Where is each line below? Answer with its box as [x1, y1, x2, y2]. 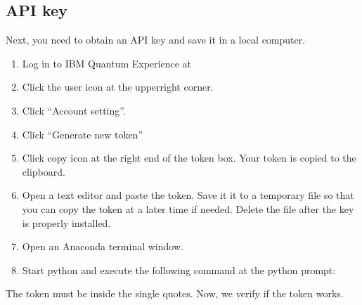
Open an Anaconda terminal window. [22, 239, 183, 254]
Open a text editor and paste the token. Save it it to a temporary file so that [22, 188, 354, 202]
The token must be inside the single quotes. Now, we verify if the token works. [6, 286, 344, 301]
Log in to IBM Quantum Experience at [22, 56, 191, 70]
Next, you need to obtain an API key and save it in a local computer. [6, 32, 306, 47]
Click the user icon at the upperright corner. [22, 79, 214, 94]
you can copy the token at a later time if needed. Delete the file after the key [22, 201, 354, 216]
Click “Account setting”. [22, 103, 126, 117]
